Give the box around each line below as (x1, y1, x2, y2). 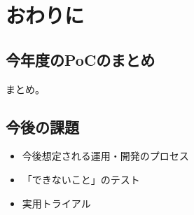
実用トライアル (22, 195, 91, 210)
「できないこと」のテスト (22, 172, 140, 186)
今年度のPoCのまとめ (6, 48, 155, 70)
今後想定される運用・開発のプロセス (22, 148, 189, 163)
